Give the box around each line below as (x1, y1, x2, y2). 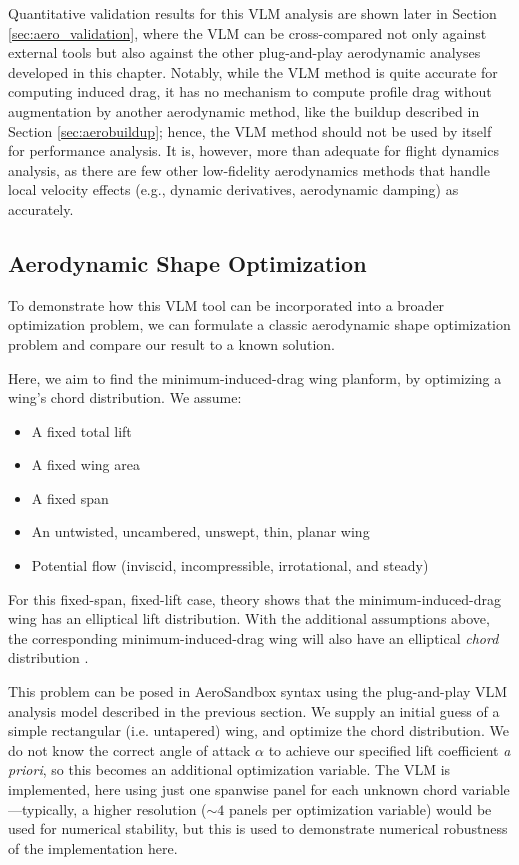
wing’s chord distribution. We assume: (8, 387, 242, 408)
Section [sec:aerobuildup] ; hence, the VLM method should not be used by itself (8, 120, 492, 141)
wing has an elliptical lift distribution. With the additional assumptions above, (8, 608, 490, 629)
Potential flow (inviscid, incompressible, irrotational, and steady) (31, 555, 429, 576)
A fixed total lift (31, 420, 132, 441)
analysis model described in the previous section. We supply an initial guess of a (8, 700, 500, 721)
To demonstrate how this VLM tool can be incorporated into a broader (8, 294, 445, 315)
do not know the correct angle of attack (8, 739, 251, 760)
